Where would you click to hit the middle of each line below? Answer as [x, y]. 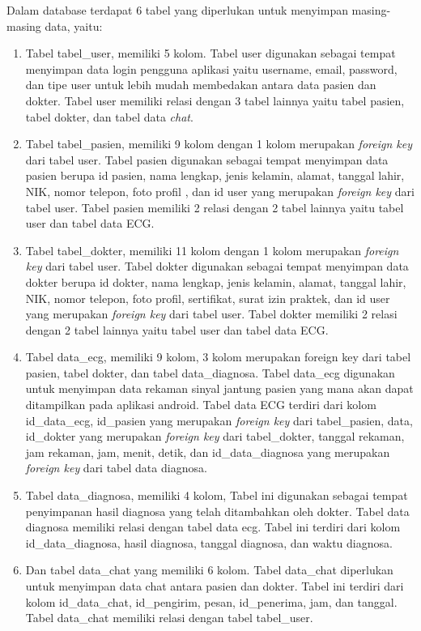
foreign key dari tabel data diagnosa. [116, 468]
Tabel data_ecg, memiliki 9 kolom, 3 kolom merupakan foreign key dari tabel [218, 357]
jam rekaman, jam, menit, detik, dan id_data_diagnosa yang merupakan [208, 452]
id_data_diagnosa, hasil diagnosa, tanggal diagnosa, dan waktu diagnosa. [209, 542]
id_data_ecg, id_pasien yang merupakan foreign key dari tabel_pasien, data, [219, 420]
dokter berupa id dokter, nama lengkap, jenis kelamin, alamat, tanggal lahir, [216, 281]
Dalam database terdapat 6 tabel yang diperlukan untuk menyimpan [177, 10]
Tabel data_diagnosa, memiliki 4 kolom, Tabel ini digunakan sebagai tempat [217, 495]
